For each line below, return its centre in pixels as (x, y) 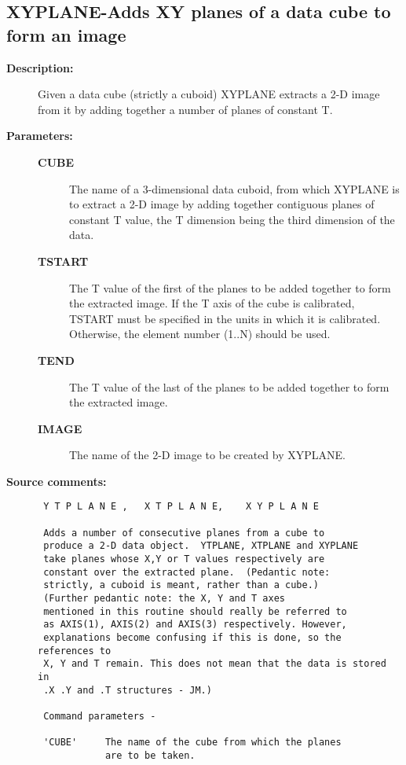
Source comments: (57, 481)
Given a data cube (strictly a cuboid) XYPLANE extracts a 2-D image (209, 94)
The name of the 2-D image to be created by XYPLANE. (207, 455)
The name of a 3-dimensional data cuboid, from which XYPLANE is (234, 188)
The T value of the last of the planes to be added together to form (229, 386)
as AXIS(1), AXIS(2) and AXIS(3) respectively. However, (195, 625)
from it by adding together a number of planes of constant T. (185, 109)
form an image (66, 34)
